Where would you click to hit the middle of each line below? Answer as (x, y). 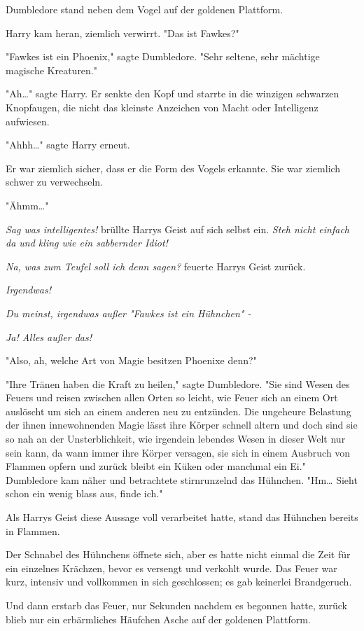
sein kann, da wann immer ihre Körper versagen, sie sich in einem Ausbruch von (178, 452)
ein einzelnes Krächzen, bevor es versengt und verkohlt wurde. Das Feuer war (171, 568)
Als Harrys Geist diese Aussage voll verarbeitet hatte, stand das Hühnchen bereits (182, 517)
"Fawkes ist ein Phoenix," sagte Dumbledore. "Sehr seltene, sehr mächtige (163, 56)
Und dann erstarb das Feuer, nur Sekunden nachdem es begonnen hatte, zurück (176, 605)
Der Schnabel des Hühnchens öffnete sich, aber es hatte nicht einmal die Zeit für (178, 554)
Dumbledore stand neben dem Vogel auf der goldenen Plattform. (145, 9)
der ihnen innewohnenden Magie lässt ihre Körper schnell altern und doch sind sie (182, 425)
